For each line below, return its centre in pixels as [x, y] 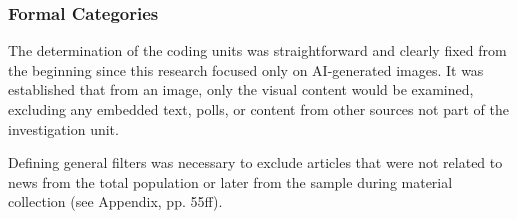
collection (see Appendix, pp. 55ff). [115, 201]
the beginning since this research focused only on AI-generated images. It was [246, 69]
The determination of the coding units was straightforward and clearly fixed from [257, 50]
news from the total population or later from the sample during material [230, 181]
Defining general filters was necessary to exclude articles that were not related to [255, 162]
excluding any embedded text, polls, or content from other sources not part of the [258, 109]
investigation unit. [63, 128]
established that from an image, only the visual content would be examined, [241, 89]
